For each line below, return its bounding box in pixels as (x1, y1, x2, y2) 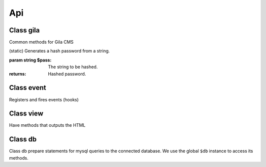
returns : (9, 71, 27, 77)
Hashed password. (48, 71, 86, 77)
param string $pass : (9, 57, 52, 63)
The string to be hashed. (48, 64, 98, 70)
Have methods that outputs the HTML (9, 122, 86, 128)
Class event (9, 83, 46, 92)
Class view (9, 110, 44, 118)
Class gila (9, 26, 40, 34)
